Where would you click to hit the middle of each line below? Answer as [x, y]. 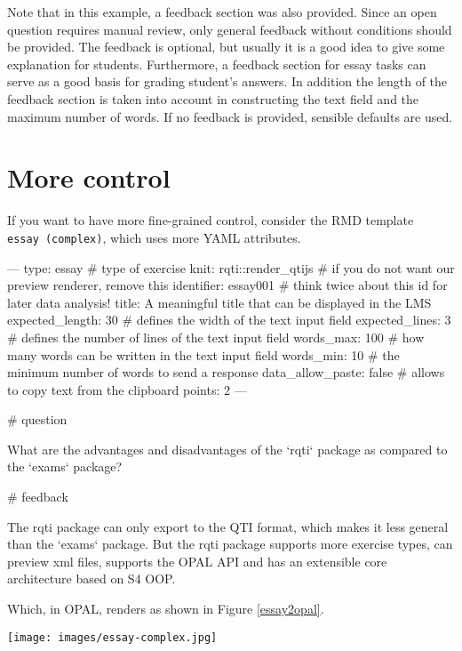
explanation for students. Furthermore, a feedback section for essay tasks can [217, 64]
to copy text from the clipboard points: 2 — [127, 389]
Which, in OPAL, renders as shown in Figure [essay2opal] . [166, 609]
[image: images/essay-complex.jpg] [112, 637]
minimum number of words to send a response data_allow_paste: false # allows [226, 372]
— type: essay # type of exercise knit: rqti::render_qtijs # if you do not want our [231, 267]
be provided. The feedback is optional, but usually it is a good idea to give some [226, 47]
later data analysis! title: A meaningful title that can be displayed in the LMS [219, 302]
